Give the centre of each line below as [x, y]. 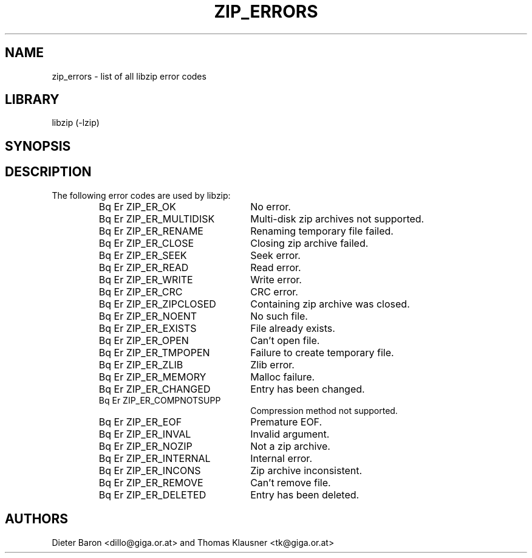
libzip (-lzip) [76, 123]
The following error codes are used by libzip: [141, 195]
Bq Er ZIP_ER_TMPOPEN [154, 352]
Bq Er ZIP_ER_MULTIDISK [157, 219]
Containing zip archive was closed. [330, 304]
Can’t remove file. [291, 482]
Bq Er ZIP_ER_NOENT [148, 316]
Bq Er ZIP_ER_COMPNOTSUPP [160, 400]
